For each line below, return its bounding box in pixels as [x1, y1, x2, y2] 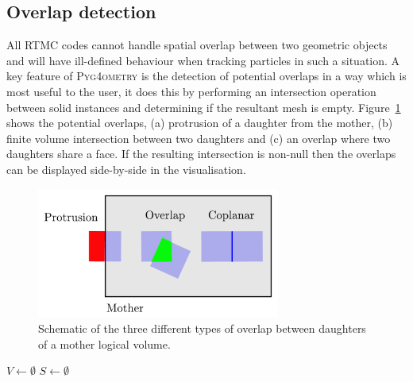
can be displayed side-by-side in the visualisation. [6, 160, 246, 177]
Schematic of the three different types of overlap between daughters [38, 319, 366, 336]
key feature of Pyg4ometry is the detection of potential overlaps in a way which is [6, 68, 407, 84]
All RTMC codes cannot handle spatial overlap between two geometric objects [6, 37, 388, 53]
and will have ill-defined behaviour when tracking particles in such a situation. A [6, 52, 400, 68]
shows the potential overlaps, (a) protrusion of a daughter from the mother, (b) [6, 114, 393, 131]
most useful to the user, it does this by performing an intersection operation [6, 83, 376, 99]
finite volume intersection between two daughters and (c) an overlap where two [6, 129, 391, 146]
